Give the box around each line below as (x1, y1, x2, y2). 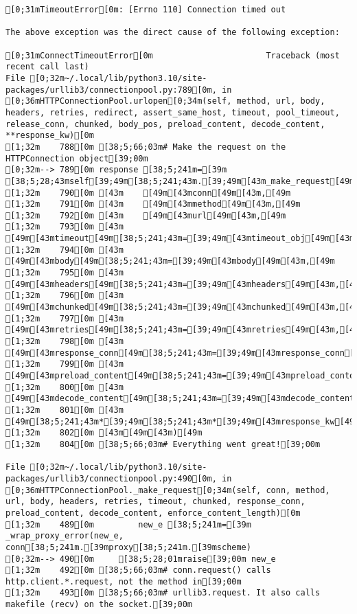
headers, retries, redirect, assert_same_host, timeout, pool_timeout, (5, 107, 340, 117)
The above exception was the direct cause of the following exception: (5, 27, 340, 38)
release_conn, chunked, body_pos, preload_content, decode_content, (5, 119, 325, 129)
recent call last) (5, 62, 89, 72)
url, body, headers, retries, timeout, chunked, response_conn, (5, 497, 306, 507)
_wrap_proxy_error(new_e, (5, 531, 124, 541)
